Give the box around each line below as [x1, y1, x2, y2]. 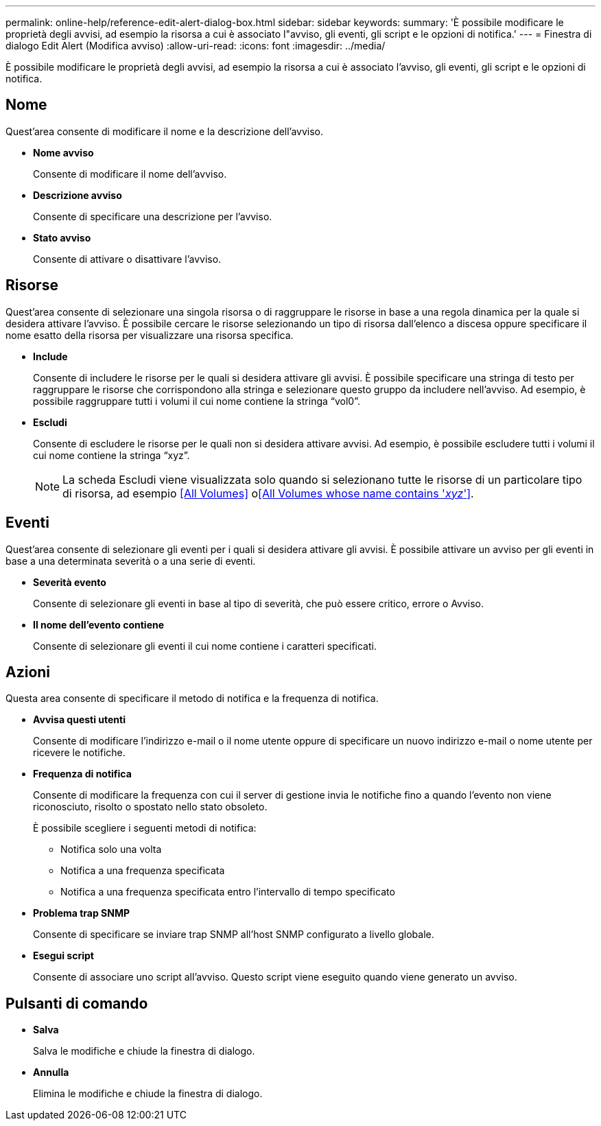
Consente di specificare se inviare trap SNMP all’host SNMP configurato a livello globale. [33, 928, 434, 941]
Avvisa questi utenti [33, 714, 126, 726]
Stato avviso [33, 231, 91, 244]
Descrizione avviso [33, 189, 122, 201]
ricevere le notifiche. [33, 747, 126, 759]
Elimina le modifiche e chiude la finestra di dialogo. [33, 1088, 263, 1100]
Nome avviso [33, 146, 94, 159]
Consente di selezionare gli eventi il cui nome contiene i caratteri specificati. [33, 640, 377, 652]
